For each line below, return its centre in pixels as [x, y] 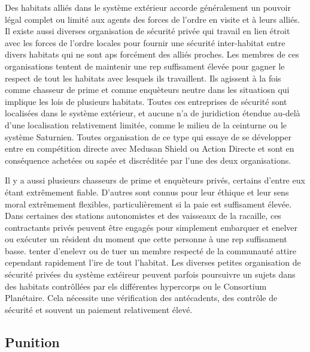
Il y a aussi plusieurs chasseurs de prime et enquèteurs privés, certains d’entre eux [155, 180]
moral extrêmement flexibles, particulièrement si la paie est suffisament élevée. [148, 204]
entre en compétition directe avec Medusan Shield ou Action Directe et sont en [150, 148]
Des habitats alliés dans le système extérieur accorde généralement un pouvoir [148, 7]
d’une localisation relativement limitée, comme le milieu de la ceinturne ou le [146, 124]
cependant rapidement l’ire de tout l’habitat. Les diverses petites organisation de [153, 262]
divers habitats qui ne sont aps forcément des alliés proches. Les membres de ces [152, 54]
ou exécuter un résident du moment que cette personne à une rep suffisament [146, 239]
